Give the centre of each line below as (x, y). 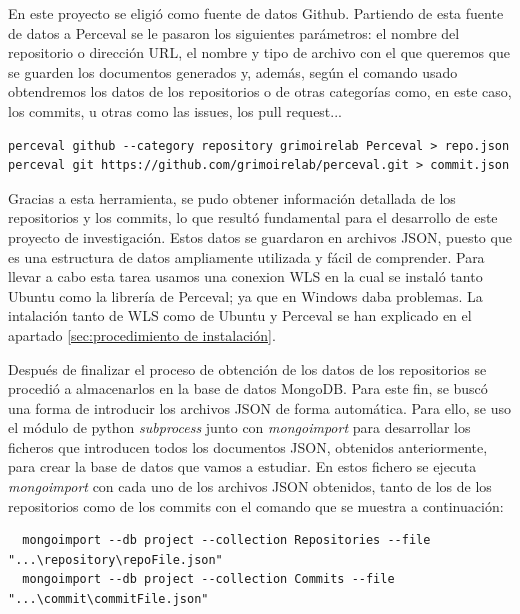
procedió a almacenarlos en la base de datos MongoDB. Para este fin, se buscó (248, 388)
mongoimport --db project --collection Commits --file (208, 579)
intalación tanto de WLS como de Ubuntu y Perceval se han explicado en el (240, 315)
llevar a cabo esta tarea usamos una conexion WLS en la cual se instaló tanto (245, 276)
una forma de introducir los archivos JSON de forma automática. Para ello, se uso (259, 407)
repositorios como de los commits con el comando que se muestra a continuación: (256, 505)
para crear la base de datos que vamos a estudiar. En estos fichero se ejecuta (242, 466)
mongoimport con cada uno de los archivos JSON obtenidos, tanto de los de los (250, 486)
